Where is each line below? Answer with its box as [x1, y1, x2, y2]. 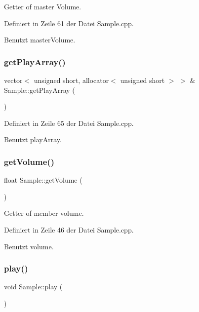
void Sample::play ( [4, 281, 63, 292]
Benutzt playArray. [4, 134, 62, 145]
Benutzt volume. [4, 241, 54, 251]
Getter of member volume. [4, 208, 84, 218]
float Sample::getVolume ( [4, 175, 82, 185]
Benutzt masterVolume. [4, 35, 76, 45]
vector [4, 75, 23, 85]
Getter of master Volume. [4, 1, 81, 11]
